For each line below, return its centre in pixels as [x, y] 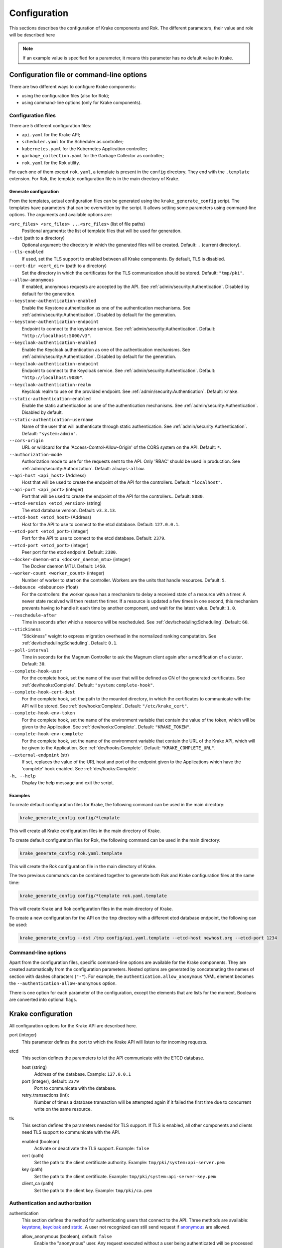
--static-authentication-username [51, 420]
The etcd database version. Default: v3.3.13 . [69, 510]
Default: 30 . [34, 664]
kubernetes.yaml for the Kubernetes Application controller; [84, 149]
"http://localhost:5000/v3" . [57, 336]
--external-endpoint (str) [39, 755]
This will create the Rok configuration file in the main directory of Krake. [83, 866]
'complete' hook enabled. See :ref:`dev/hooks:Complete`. [80, 769]
